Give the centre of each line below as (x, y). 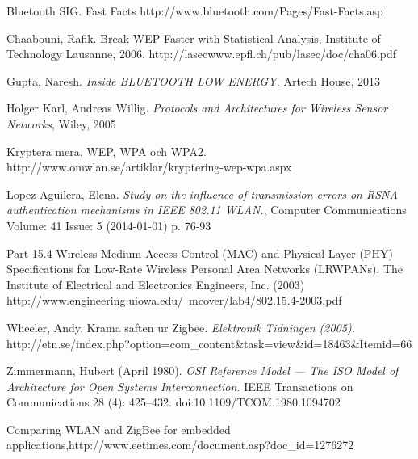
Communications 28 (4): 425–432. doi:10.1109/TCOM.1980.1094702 (173, 402)
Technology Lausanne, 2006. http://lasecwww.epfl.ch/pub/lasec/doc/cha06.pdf (202, 54)
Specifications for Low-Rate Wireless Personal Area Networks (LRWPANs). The (205, 269)
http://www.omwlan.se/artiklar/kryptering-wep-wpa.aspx (149, 167)
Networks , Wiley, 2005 (61, 123)
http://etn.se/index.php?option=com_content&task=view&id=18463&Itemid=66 (209, 343)
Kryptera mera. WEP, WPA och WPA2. (107, 151)
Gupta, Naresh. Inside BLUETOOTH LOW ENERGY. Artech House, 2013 (194, 80)
